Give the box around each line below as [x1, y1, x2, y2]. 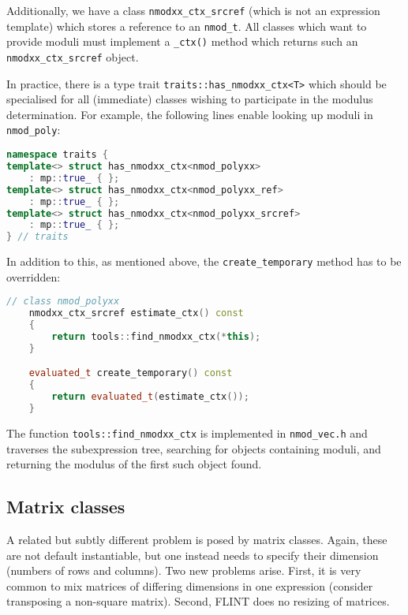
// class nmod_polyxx [6, 296, 120, 307]
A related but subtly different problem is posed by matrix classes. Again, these [6, 531, 387, 547]
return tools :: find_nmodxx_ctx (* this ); [51, 331, 261, 342]
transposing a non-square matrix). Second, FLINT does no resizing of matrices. [6, 593, 390, 609]
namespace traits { [6, 149, 108, 161]
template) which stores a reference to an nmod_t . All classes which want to [6, 17, 367, 34]
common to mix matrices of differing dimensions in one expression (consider [6, 577, 373, 594]
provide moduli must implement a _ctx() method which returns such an [6, 33, 358, 50]
